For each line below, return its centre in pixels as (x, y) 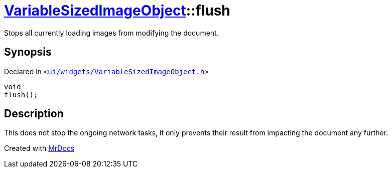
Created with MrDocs (39, 148)
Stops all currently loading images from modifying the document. (111, 33)
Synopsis (28, 52)
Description (34, 114)
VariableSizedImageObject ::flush (117, 11)
